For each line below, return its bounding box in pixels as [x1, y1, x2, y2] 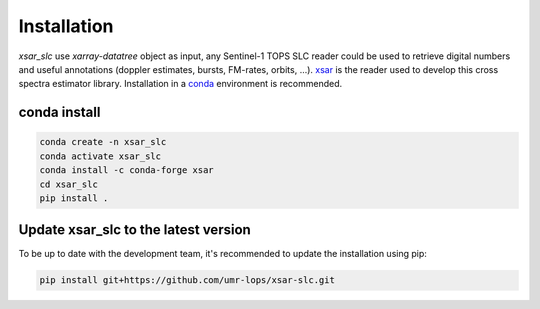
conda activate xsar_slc [39, 150, 162, 162]
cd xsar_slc [39, 178, 99, 190]
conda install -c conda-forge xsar [39, 165, 214, 176]
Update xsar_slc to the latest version [18, 221, 252, 239]
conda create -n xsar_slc [39, 136, 167, 148]
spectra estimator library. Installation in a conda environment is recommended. [18, 78, 343, 90]
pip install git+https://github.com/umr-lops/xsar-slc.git [39, 275, 335, 286]
